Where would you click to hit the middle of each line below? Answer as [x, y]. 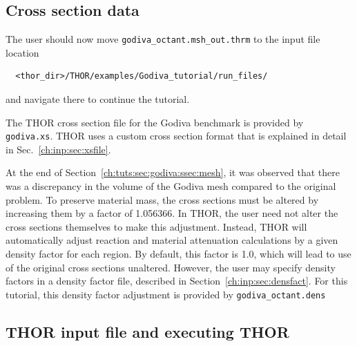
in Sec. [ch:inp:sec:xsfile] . [58, 149]
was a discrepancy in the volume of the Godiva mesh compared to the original [171, 186]
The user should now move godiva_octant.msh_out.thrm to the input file [163, 39]
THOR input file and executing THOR [147, 331]
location [22, 52]
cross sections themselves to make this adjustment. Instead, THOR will [156, 226]
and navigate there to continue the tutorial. [98, 99]
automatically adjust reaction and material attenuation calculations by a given [172, 240]
